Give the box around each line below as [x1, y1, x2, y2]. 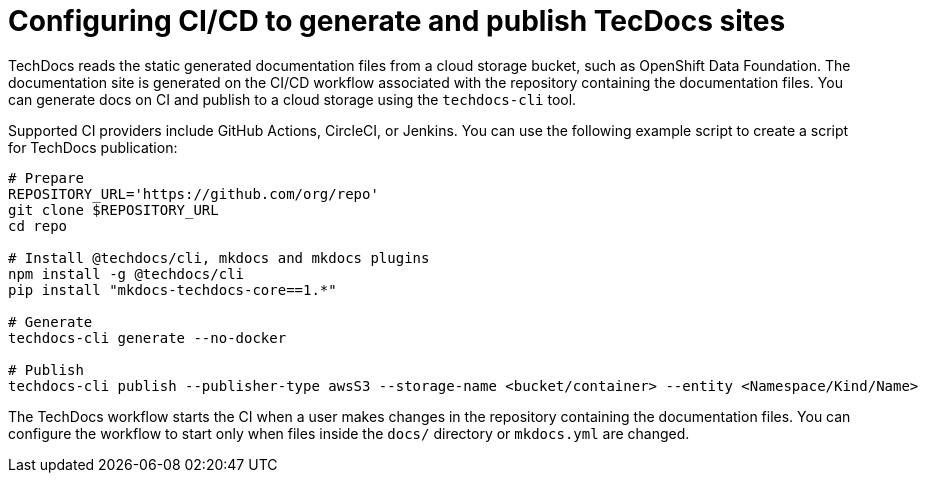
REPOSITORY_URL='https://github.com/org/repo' [8, 185, 379, 202]
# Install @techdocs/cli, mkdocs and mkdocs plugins [8, 249, 430, 266]
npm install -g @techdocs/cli [8, 265, 245, 282]
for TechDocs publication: [8, 138, 178, 156]
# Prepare [8, 169, 84, 186]
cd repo [8, 217, 68, 234]
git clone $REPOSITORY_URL [8, 201, 219, 218]
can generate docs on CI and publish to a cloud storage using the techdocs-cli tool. [8, 90, 577, 108]
